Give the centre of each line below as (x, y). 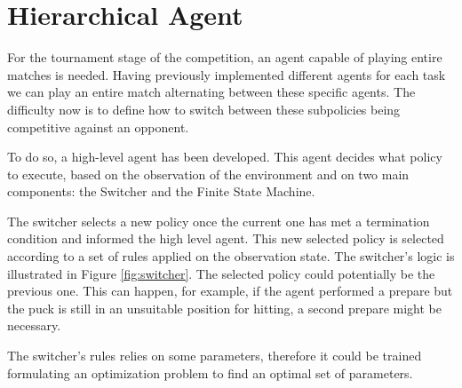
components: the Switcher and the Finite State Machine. (161, 191)
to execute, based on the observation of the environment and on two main (208, 174)
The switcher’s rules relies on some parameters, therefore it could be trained (215, 356)
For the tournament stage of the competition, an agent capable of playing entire (225, 57)
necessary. (34, 325)
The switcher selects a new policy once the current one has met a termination (219, 221)
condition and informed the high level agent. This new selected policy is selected (226, 238)
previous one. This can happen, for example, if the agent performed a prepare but (230, 291)
